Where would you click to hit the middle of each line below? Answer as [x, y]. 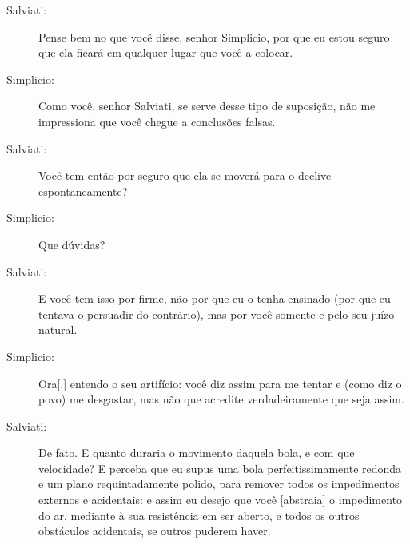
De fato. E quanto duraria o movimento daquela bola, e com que [197, 453]
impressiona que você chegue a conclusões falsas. [157, 121]
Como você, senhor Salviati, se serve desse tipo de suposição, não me [207, 106]
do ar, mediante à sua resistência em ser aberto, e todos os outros [199, 515]
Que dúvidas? [72, 244]
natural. [58, 330]
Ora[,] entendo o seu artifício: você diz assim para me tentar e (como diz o [220, 383]
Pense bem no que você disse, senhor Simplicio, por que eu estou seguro [214, 36]
